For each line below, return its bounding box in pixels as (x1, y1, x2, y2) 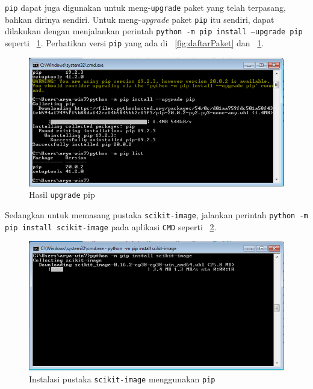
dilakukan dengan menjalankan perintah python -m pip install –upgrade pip (5, 25, 303, 37)
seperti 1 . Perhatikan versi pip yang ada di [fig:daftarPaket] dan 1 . (5, 36, 264, 49)
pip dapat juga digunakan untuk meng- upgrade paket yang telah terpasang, (5, 1, 286, 13)
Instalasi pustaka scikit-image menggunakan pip (29, 372, 215, 385)
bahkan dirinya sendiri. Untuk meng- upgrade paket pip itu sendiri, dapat (5, 13, 274, 25)
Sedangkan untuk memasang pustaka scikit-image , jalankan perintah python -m (5, 209, 308, 221)
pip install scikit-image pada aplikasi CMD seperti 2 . (5, 220, 217, 233)
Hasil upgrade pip (29, 188, 95, 201)
